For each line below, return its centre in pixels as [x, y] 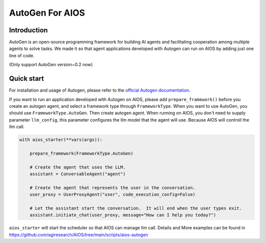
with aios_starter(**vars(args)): [61, 140]
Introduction [28, 30]
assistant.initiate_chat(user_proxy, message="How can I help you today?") [123, 215]
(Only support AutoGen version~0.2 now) [51, 65]
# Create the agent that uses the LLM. [78, 167]
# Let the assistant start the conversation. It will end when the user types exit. [136, 208]
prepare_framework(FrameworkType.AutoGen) [81, 153]
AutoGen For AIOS [47, 13]
